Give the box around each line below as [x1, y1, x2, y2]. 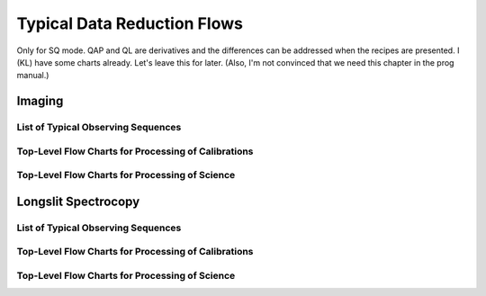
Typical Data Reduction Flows [16, 13, 243, 33]
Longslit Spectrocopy [16, 193, 140, 209]
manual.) [16, 70, 49, 81]
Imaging [16, 94, 64, 109]
